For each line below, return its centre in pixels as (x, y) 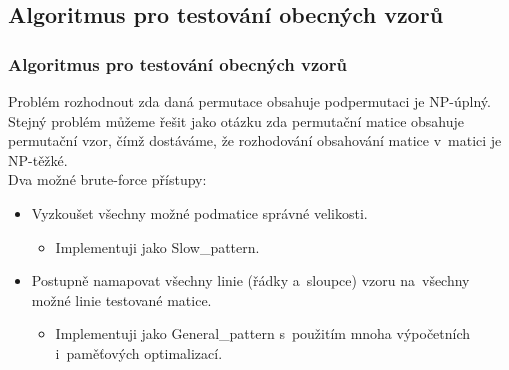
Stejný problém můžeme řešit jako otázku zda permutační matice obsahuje (236, 120)
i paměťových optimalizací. (139, 352)
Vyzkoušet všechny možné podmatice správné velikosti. (199, 212)
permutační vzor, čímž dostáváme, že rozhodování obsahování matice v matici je (255, 140)
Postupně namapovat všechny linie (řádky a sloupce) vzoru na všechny (250, 280)
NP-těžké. (38, 159)
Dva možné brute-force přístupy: (107, 179)
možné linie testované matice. (121, 299)
